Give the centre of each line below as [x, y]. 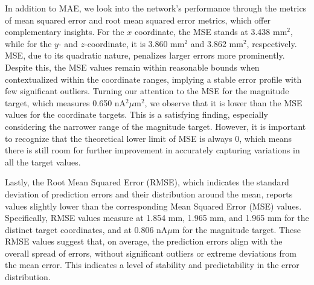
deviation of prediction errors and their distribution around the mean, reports [149, 194]
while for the [28, 43]
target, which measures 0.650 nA [66, 102]
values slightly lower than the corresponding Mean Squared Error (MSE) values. [153, 206]
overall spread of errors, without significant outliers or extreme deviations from [151, 253]
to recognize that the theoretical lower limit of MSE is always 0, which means [148, 138]
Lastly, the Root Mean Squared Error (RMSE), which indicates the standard [147, 182]
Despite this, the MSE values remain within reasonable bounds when [132, 67]
